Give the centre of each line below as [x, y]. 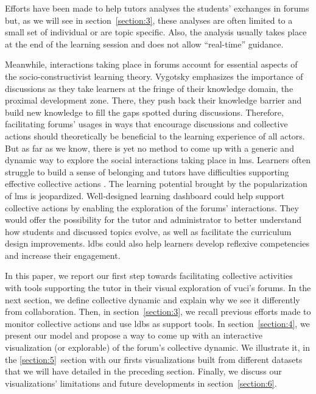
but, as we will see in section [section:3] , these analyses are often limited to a [149, 20]
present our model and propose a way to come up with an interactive [134, 335]
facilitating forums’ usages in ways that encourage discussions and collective [146, 124]
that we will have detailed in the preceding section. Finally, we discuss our [143, 371]
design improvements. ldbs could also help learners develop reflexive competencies [157, 243]
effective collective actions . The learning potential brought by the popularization [156, 184]
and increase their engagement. [63, 255]
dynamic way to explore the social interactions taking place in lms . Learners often [158, 160]
